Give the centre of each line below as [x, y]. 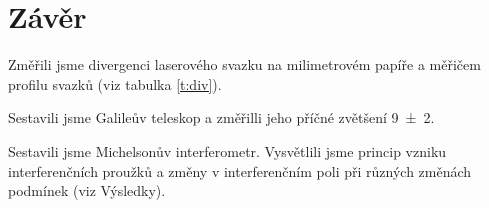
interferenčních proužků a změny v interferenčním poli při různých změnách [240, 170]
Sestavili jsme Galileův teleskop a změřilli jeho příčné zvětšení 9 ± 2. [221, 117]
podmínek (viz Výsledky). [87, 190]
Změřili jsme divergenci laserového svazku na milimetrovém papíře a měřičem [244, 64]
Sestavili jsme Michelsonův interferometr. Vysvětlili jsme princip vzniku [227, 150]
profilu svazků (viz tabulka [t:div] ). [115, 83]
